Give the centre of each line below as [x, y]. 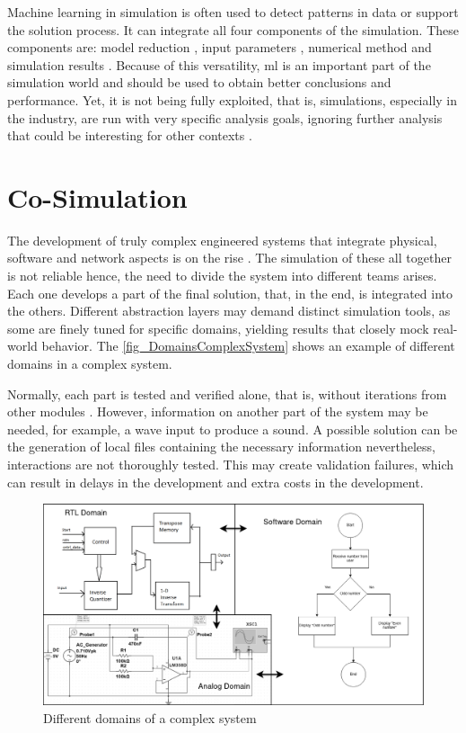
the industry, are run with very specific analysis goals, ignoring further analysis [225, 117]
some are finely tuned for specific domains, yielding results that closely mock [218, 328]
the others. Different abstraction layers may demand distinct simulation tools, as [229, 311]
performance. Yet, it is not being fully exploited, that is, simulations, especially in [233, 99]
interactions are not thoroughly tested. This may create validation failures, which [231, 464]
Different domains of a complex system [150, 717]
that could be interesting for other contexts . [130, 135]
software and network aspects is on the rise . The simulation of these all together [229, 258]
